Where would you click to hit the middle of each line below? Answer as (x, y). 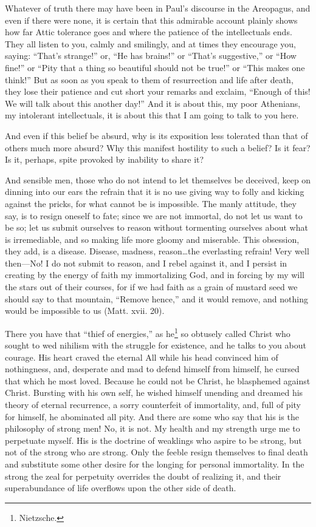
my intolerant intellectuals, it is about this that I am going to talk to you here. (152, 115)
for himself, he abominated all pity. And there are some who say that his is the (152, 416)
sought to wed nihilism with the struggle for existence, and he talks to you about (156, 345)
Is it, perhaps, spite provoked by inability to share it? (105, 159)
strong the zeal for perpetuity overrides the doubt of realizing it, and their (143, 476)
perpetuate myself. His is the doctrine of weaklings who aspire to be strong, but (153, 440)
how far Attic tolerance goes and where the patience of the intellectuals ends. (149, 32)
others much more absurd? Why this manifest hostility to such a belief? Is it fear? (158, 147)
